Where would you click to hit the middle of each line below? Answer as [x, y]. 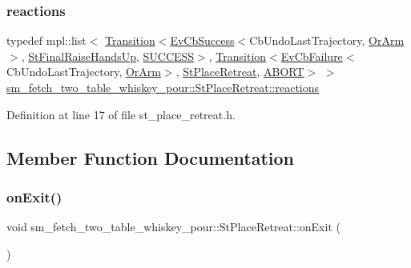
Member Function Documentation [151, 157]
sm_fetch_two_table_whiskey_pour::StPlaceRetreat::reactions [163, 87]
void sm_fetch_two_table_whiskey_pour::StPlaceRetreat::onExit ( [173, 227]
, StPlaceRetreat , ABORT [240, 72]
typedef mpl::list [46, 40]
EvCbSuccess [202, 40]
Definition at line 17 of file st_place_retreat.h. [121, 114]
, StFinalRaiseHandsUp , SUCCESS [108, 56]
